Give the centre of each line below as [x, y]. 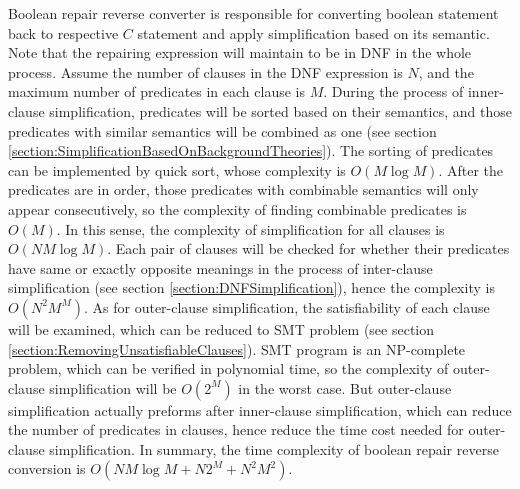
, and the [446, 71]
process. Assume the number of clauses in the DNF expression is [205, 71]
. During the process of [393, 91]
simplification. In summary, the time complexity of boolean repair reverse [274, 448]
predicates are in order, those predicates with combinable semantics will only [243, 189]
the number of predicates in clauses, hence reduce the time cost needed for [236, 429]
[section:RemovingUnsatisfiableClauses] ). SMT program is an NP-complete [237, 348]
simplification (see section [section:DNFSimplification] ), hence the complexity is [251, 287]
